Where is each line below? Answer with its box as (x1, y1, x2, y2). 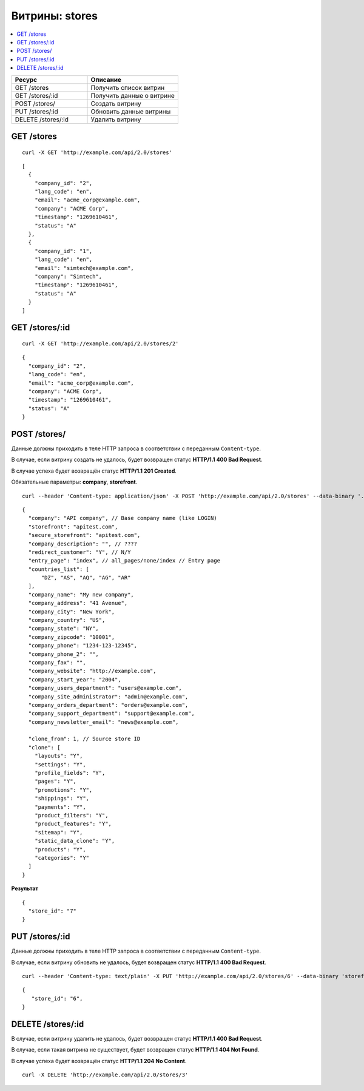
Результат (11, 885, 39, 892)
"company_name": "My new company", (28, 591, 135, 598)
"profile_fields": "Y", (34, 769, 106, 777)
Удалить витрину (90, 115, 141, 124)
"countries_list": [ (28, 566, 90, 573)
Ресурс (15, 75, 38, 84)
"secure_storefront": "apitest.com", (28, 532, 141, 539)
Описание (90, 75, 121, 84)
